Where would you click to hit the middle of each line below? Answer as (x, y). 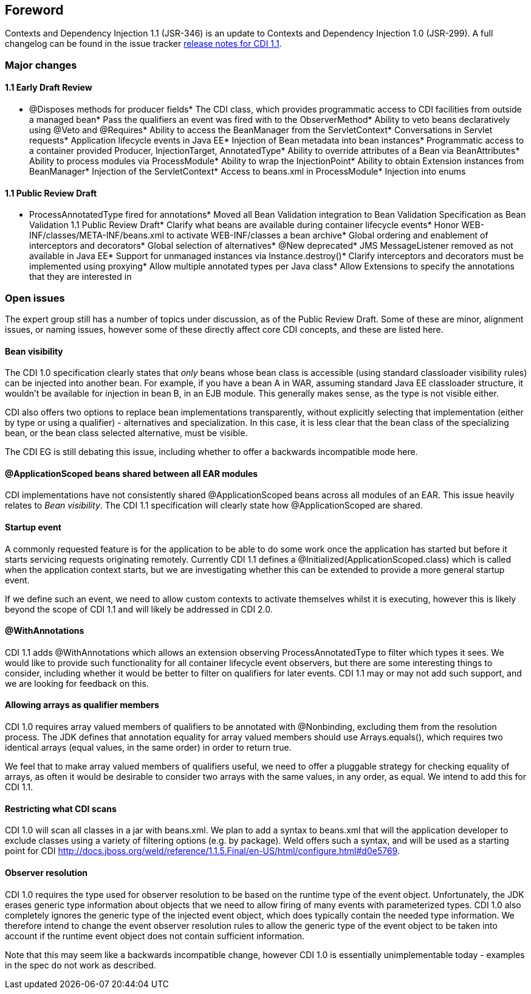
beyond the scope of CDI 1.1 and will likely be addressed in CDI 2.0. (139, 609)
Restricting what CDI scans (61, 808)
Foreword (34, 10)
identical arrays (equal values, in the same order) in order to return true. (148, 748)
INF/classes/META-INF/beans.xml (97, 235)
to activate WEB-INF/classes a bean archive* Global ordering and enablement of (327, 235)
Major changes (41, 65)
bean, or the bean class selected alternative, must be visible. (126, 433)
